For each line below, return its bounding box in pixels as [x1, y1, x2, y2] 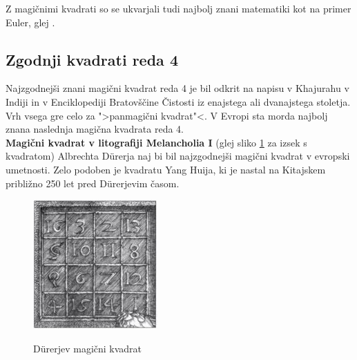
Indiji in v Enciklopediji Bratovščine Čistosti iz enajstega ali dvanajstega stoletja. [6, 94, 351, 108]
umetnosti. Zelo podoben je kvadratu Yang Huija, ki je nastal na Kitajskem [6, 162, 326, 176]
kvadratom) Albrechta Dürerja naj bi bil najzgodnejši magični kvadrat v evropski [6, 149, 350, 163]
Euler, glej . [6, 15, 55, 29]
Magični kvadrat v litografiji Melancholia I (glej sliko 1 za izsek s [6, 135, 307, 149]
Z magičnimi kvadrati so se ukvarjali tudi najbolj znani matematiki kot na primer [6, 1, 351, 15]
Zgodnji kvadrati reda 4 [6, 48, 178, 70]
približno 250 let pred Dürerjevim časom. [6, 176, 180, 190]
